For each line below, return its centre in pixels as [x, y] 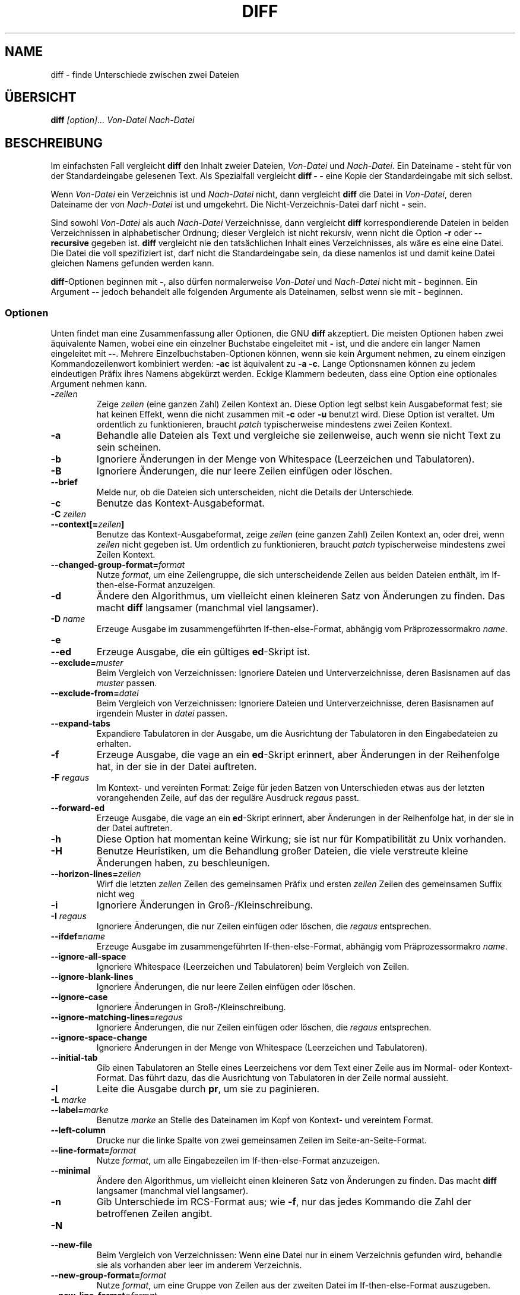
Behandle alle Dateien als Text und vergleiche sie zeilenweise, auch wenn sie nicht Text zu [299, 436]
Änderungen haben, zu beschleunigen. [183, 863]
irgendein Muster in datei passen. [162, 713]
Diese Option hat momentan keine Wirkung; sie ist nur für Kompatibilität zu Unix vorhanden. [301, 839]
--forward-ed [78, 808]
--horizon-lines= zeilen [96, 874]
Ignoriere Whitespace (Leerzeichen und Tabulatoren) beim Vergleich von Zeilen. [253, 967]
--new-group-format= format [109, 1275]
